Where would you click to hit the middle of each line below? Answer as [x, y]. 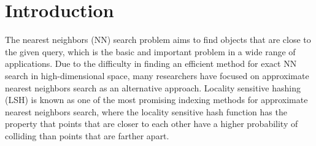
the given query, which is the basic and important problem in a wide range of [150, 51]
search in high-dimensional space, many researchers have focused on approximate [157, 75]
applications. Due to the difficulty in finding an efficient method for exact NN [151, 63]
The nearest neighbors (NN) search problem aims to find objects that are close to [158, 40]
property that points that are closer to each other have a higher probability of [152, 124]
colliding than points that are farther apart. [87, 135]
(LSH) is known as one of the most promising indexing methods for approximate [156, 100]
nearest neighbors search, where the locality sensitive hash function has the [146, 111]
